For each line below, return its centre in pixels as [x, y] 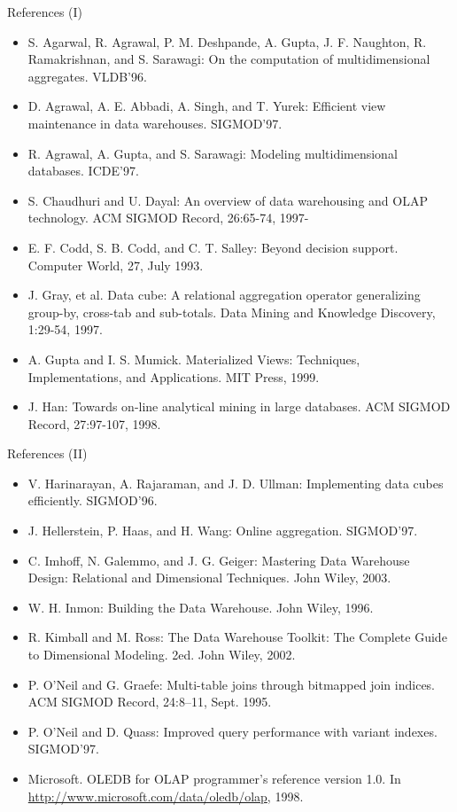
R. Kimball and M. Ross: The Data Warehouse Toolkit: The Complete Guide [237, 637]
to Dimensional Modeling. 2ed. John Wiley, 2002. [162, 655]
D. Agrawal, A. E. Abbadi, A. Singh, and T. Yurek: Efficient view [207, 106]
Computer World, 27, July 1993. [116, 265]
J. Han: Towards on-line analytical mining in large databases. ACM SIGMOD [239, 406]
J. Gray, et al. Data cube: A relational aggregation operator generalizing [224, 295]
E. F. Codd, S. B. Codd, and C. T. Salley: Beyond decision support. [213, 247]
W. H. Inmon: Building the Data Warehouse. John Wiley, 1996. [201, 607]
